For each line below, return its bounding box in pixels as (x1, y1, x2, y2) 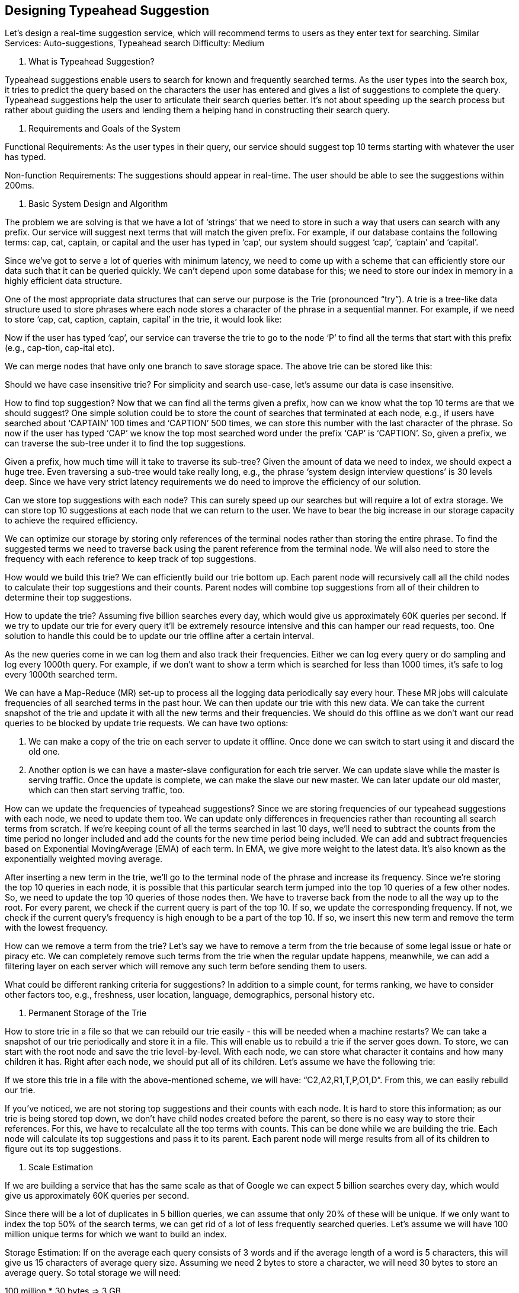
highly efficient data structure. (5, 276, 122, 286)
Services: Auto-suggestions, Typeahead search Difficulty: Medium (5, 38, 265, 49)
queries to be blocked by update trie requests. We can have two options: (5, 718, 289, 729)
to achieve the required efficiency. (5, 515, 138, 526)
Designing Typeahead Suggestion (5, 3, 210, 18)
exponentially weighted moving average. (5, 854, 163, 864)
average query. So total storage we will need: (5, 1268, 181, 1278)
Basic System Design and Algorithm (28, 199, 168, 209)
